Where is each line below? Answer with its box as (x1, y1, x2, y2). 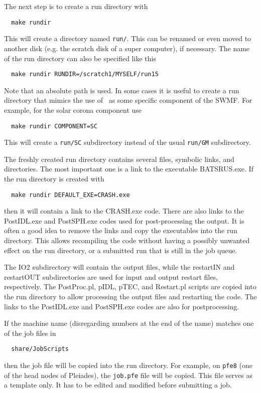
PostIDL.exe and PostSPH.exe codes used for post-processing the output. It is (4, 215, 244, 226)
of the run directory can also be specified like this (4, 53, 156, 63)
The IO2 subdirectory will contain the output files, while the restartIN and (4, 262, 235, 272)
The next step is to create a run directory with (4, 1, 148, 11)
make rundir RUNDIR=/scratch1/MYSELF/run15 (11, 71, 159, 78)
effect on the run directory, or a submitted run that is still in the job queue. (4, 245, 237, 255)
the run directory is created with (4, 173, 104, 184)
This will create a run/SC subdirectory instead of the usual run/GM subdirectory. (4, 137, 251, 147)
